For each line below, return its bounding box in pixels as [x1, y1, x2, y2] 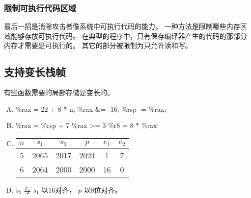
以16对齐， [41, 184, 76, 195]
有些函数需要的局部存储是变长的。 [4, 87, 114, 98]
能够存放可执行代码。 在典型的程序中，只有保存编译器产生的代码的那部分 [10, 30, 247, 41]
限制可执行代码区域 [4, 1, 77, 14]
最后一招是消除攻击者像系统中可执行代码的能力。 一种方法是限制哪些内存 [4, 21, 240, 31]
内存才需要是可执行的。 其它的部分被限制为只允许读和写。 [4, 40, 192, 50]
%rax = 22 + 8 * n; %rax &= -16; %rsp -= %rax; [15, 103, 167, 114]
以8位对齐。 [84, 184, 122, 195]
